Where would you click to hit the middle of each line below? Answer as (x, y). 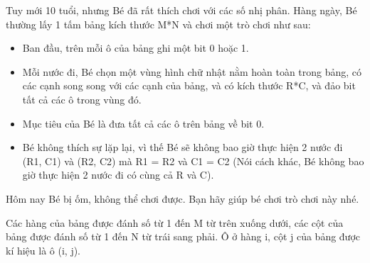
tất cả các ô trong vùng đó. (82, 99)
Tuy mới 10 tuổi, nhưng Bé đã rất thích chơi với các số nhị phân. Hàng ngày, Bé (181, 10)
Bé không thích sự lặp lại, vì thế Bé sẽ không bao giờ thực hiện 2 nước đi (183, 147)
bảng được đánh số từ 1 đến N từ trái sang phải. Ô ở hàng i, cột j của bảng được (183, 236)
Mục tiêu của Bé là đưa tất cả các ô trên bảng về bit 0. (143, 123)
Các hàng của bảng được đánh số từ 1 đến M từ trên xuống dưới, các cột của (175, 222)
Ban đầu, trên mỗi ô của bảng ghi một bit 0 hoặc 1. (136, 48)
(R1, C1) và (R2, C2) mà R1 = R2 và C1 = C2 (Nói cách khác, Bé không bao (193, 161)
